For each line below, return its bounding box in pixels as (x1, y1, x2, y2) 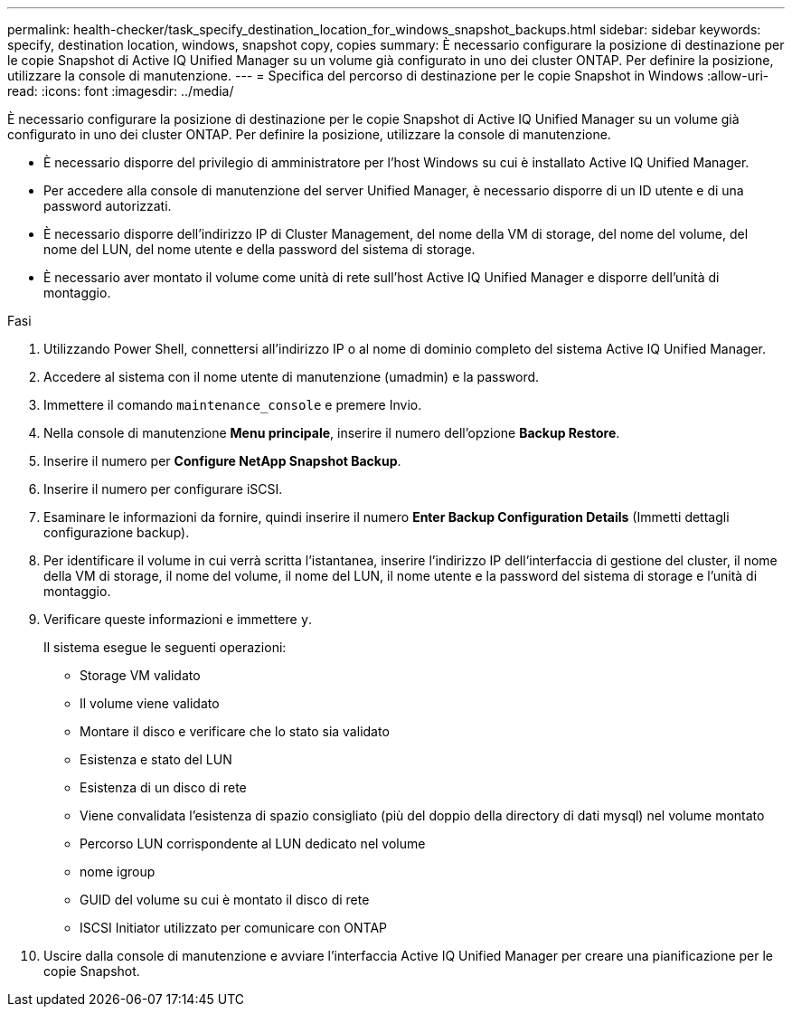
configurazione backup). (43, 525, 190, 540)
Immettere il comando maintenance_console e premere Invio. (43, 397, 422, 412)
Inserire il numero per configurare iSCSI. (43, 481, 283, 497)
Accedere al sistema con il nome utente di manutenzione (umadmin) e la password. (43, 369, 540, 384)
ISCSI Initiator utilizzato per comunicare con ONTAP (80, 920, 388, 935)
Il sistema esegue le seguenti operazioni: (43, 640, 287, 655)
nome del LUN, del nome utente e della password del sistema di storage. (43, 242, 476, 257)
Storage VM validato (80, 668, 201, 683)
